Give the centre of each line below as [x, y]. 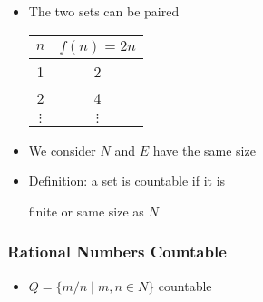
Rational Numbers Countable [117, 252]
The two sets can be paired [104, 11]
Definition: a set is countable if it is [127, 181]
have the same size [204, 150]
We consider [62, 150]
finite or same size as [86, 211]
